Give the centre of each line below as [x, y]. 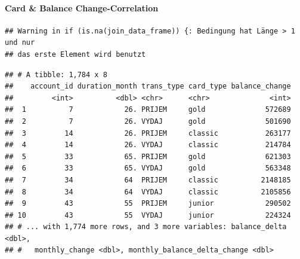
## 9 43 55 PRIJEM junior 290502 [148, 204]
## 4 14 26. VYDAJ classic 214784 [148, 145]
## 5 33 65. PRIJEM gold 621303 [148, 156]
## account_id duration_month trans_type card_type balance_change [148, 86]
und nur [20, 43]
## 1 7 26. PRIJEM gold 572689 [148, 110]
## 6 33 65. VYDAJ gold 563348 [148, 168]
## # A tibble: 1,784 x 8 [56, 74]
